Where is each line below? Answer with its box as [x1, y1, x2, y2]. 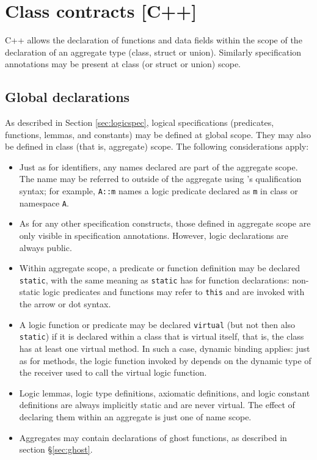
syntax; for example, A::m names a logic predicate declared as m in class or [19, 184, 298, 197]
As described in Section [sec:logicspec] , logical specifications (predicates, [5, 116, 274, 129]
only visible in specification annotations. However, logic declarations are [19, 228, 288, 241]
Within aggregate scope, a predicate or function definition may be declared [19, 261, 300, 274]
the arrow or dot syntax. [19, 298, 111, 310]
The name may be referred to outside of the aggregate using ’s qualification [19, 172, 302, 185]
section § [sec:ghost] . [19, 443, 93, 456]
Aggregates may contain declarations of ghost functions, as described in [19, 431, 287, 444]
